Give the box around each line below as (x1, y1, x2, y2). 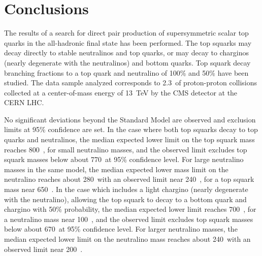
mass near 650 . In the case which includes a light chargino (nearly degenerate (4, 184, 248, 195)
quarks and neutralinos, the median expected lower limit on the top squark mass (4, 134, 255, 145)
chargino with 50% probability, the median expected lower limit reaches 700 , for (4, 204, 256, 214)
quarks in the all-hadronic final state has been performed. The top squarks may (4, 37, 252, 48)
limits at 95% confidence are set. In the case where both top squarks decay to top (4, 124, 258, 135)
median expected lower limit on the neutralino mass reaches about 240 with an (4, 234, 251, 244)
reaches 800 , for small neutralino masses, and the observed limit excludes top (4, 144, 247, 154)
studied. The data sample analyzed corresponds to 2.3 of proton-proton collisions (4, 77, 257, 88)
